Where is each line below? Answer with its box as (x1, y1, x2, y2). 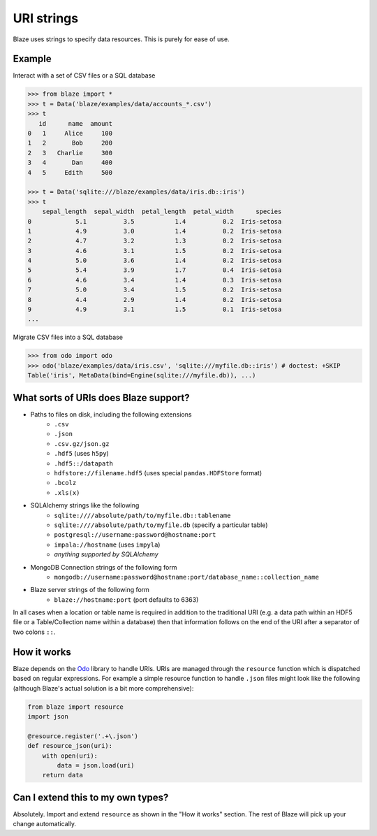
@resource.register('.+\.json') (27, 732, 139, 740)
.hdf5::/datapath (54, 459, 113, 468)
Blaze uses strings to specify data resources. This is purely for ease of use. (13, 35, 230, 43)
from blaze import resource (27, 702, 124, 711)
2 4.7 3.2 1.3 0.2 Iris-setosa (27, 237, 282, 245)
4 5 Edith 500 (27, 168, 113, 176)
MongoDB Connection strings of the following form (30, 563, 177, 571)
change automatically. (13, 820, 77, 828)
